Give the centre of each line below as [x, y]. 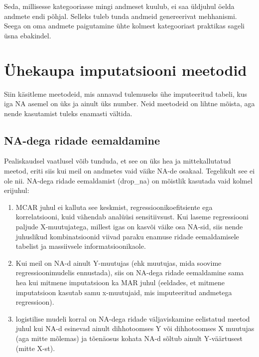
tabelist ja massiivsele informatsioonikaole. [81, 246]
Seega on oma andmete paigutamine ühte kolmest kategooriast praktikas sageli [124, 26]
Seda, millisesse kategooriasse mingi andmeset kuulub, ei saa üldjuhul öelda [119, 6]
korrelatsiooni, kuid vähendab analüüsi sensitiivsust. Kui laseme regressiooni [132, 217]
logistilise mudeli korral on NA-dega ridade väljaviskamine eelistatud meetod [133, 318]
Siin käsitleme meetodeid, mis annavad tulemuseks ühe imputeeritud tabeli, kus [126, 93]
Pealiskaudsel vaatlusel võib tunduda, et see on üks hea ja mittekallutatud [118, 161]
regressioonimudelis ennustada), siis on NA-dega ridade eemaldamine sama [130, 272]
